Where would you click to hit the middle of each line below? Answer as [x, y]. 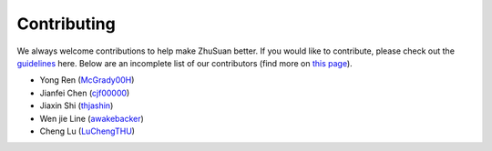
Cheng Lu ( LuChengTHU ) [87, 131]
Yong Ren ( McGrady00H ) [87, 80]
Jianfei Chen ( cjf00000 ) [85, 93]
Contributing [66, 24]
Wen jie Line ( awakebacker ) [92, 118]
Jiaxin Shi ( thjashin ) [77, 106]
